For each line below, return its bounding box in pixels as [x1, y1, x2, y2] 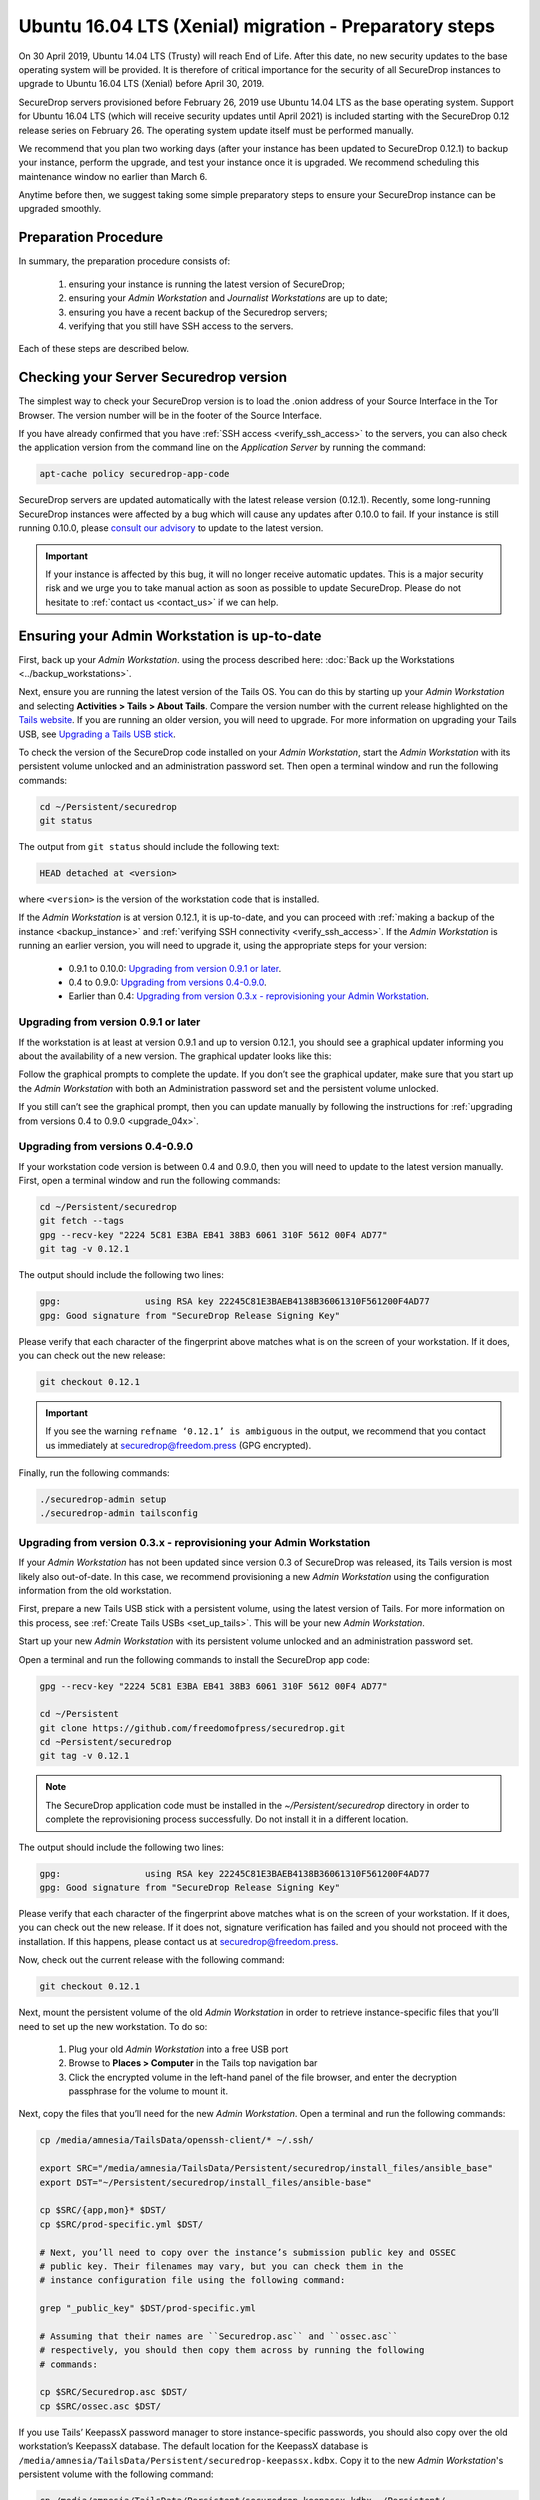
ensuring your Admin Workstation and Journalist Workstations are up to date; [68, 292, 389, 304]
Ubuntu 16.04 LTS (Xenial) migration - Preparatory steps [18, 15, 495, 37]
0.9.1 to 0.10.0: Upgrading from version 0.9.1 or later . [68, 962, 282, 974]
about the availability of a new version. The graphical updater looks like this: [18, 1050, 332, 1062]
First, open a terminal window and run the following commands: [18, 1175, 281, 1187]
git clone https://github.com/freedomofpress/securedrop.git [39, 1722, 346, 1734]
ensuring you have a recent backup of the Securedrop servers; [68, 306, 328, 318]
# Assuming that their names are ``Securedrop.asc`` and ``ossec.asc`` [39, 2330, 399, 2342]
